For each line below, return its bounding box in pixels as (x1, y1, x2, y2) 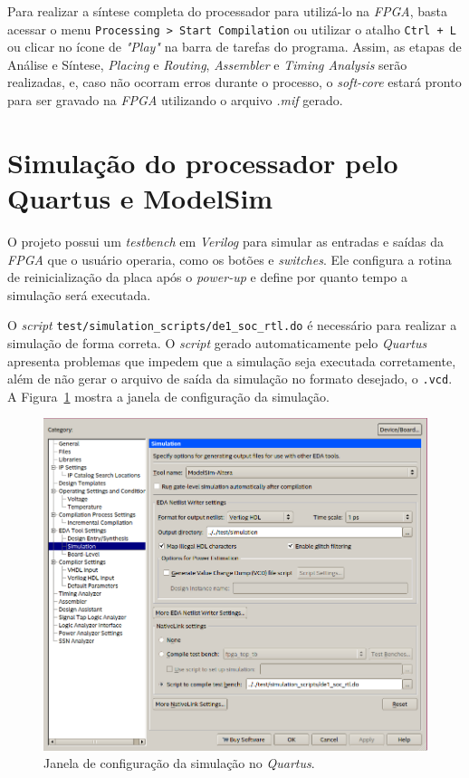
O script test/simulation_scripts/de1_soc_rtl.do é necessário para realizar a (7, 316, 457, 335)
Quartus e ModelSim (7, 180, 273, 216)
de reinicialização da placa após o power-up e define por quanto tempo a (7, 267, 408, 287)
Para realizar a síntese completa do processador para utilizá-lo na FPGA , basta (7, 2, 447, 20)
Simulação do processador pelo (7, 143, 398, 180)
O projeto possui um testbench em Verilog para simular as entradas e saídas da (7, 231, 445, 250)
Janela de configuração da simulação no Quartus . (43, 754, 315, 773)
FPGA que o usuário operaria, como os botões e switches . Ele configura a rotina (7, 249, 452, 268)
